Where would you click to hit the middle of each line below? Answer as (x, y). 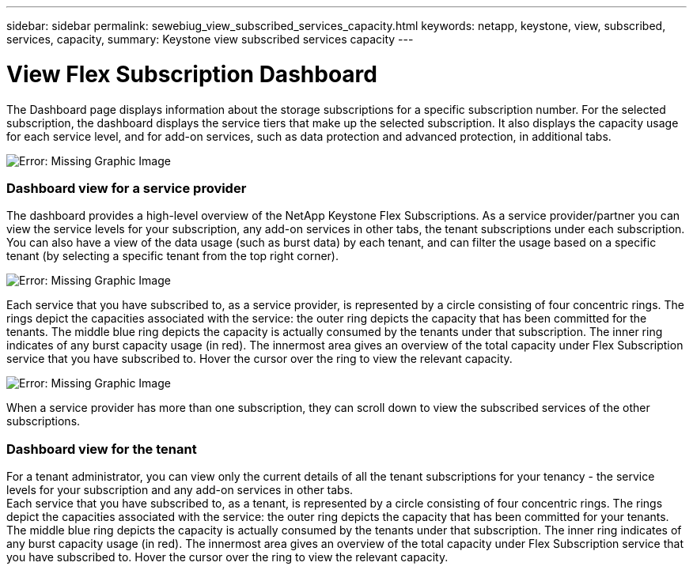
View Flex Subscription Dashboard (192, 74)
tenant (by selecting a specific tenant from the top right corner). (172, 256)
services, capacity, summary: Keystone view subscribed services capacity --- (210, 39)
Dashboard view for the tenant (102, 449)
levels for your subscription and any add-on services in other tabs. (180, 490)
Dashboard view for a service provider (127, 188)
